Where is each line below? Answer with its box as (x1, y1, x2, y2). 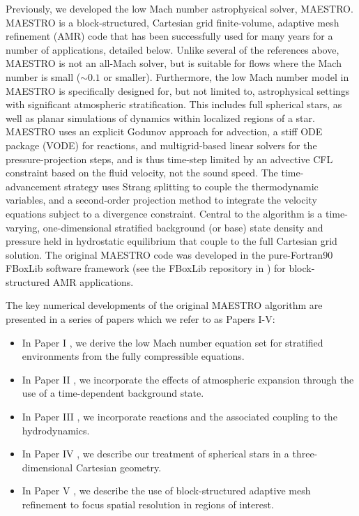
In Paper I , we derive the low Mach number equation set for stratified (22, 335, 323, 349)
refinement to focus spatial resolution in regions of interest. (22, 497, 274, 511)
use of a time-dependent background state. (22, 386, 204, 400)
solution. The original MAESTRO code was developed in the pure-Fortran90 (6, 247, 333, 261)
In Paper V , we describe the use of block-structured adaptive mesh (22, 483, 311, 498)
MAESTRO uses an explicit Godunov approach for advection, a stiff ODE (6, 124, 323, 139)
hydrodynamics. (22, 423, 90, 437)
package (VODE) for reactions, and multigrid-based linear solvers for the (6, 137, 317, 152)
